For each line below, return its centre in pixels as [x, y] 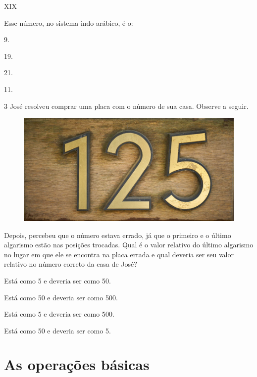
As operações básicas [77, 364]
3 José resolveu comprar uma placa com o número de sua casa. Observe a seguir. [126, 106]
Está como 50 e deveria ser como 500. [61, 297]
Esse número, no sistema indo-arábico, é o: [69, 23]
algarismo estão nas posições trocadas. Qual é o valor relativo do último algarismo [129, 245]
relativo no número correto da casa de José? [71, 264]
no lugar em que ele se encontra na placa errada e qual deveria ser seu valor [119, 254]
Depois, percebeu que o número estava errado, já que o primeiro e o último [118, 235]
